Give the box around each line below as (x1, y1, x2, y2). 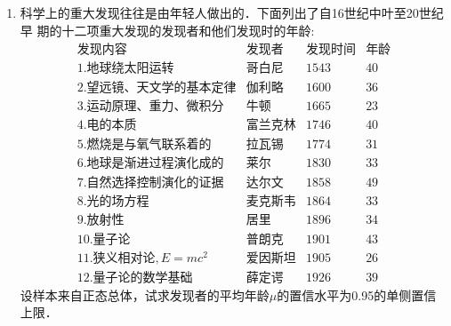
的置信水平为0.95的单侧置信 (277, 285, 437, 304)
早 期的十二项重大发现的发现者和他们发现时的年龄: (20, 20, 315, 39)
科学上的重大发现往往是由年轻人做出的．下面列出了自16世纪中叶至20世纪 (20, 4, 444, 21)
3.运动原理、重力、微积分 (77, 100, 224, 114)
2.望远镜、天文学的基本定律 (77, 82, 237, 95)
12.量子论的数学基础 (77, 271, 193, 284)
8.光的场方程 (77, 195, 149, 209)
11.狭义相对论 (77, 251, 156, 265)
